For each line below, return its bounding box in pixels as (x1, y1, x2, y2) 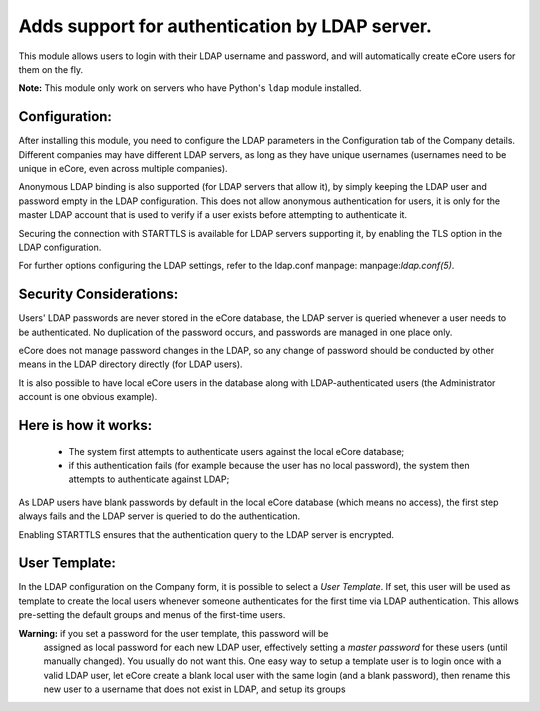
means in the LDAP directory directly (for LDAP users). (18, 358, 244, 370)
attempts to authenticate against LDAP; (68, 473, 230, 485)
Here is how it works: (18, 417, 153, 434)
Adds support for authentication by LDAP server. (18, 15, 432, 37)
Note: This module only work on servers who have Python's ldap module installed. (18, 82, 362, 94)
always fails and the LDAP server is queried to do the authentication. (18, 510, 301, 522)
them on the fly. (18, 63, 84, 75)
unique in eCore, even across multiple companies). (18, 163, 229, 175)
